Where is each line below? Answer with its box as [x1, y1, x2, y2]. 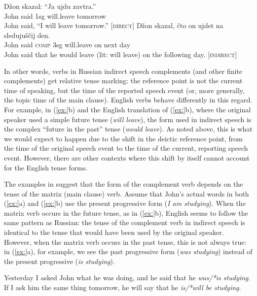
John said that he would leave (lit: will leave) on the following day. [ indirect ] [4, 49, 237, 59]
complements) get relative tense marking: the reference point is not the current [4, 75, 243, 86]
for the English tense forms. [4, 162, 88, 172]
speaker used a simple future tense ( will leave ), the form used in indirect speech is [4, 114, 252, 124]
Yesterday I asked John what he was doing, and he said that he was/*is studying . [4, 272, 251, 283]
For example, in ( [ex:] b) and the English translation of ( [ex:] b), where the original [4, 104, 251, 114]
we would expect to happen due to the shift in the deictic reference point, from [4, 133, 243, 143]
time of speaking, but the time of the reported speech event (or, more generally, [4, 85, 245, 95]
